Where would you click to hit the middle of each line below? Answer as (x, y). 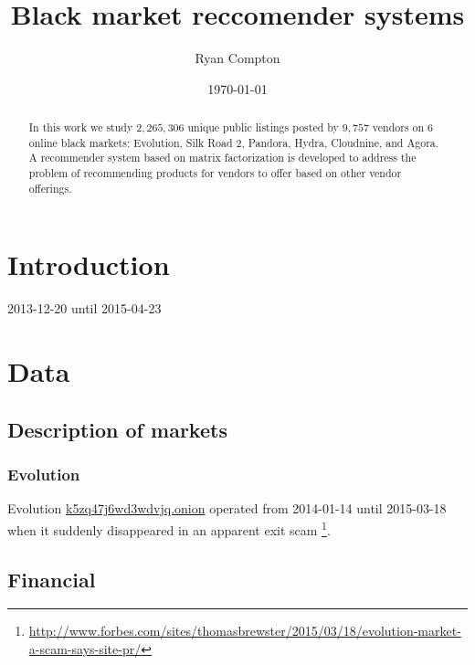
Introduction (89, 264)
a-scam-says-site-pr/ (85, 648)
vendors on (398, 127)
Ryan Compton (237, 58)
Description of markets (117, 429)
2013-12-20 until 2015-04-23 (84, 308)
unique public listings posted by (263, 127)
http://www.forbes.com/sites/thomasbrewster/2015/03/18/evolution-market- (245, 631)
